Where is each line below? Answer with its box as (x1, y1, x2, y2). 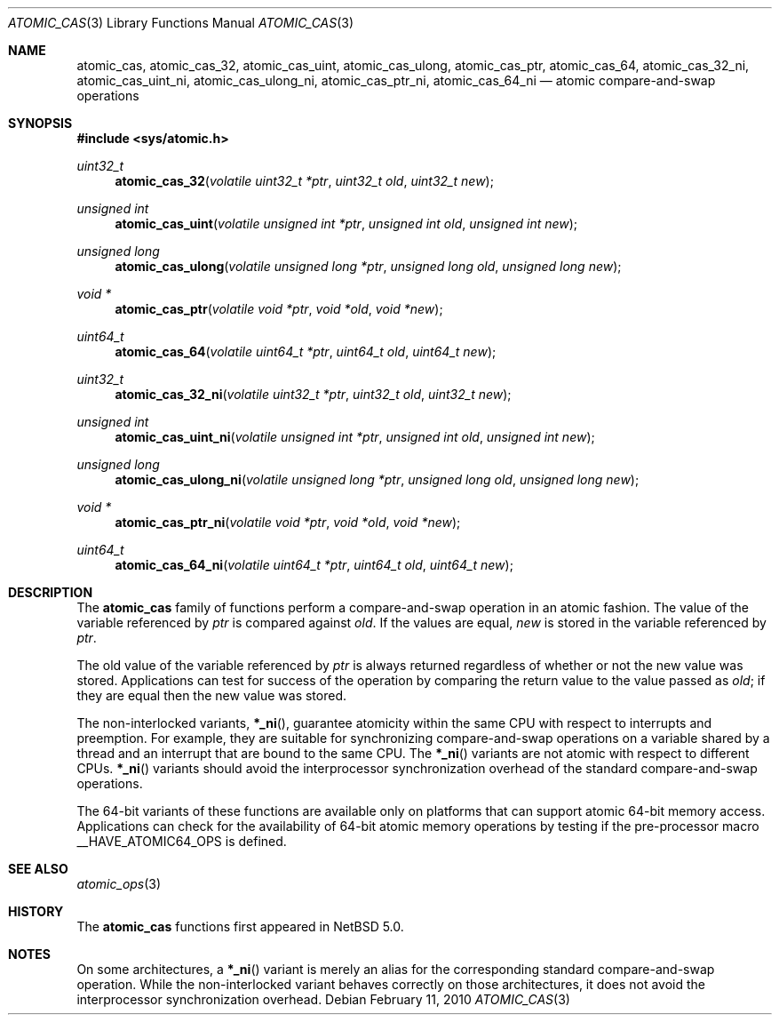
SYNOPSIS (8, 116, 73, 131)
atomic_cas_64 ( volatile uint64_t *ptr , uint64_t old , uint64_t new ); (115, 344, 497, 359)
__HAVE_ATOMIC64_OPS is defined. (76, 834, 287, 849)
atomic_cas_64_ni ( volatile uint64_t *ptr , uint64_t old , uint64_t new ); (115, 557, 513, 572)
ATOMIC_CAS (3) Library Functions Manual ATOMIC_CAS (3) (8, 15, 354, 30)
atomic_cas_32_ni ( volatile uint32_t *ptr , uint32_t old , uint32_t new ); (115, 387, 512, 402)
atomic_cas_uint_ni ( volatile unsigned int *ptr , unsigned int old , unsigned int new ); (115, 429, 595, 444)
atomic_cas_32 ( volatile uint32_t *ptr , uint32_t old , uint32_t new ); (115, 173, 494, 188)
